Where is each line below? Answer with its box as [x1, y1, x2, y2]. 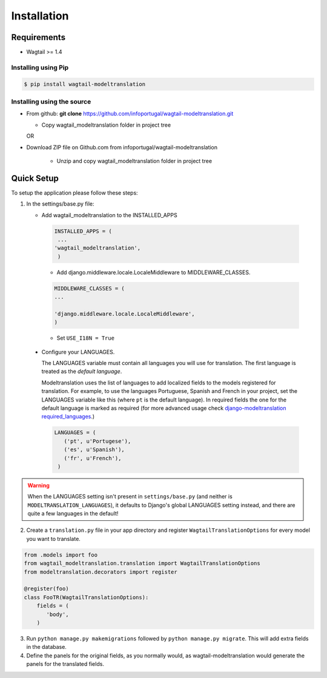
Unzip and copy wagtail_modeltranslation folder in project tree [56, 157, 212, 164]
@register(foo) [24, 585, 69, 592]
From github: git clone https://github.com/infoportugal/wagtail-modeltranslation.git [26, 110, 234, 118]
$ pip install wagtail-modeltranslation [24, 81, 145, 87]
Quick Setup [11, 173, 59, 183]
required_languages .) [41, 413, 95, 420]
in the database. [26, 643, 67, 651]
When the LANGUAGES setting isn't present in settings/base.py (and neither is [27, 493, 233, 500]
